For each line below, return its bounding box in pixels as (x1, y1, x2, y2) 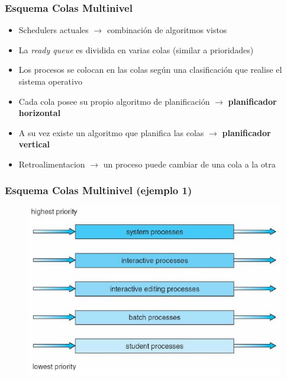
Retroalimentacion (18, 157, 85, 170)
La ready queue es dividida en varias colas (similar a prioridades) (18, 43, 254, 56)
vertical (18, 138, 50, 150)
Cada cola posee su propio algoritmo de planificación (18, 95, 210, 107)
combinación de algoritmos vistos (107, 24, 227, 36)
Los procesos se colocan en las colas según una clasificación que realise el (18, 63, 282, 76)
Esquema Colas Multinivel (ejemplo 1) (5, 183, 192, 198)
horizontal (18, 107, 61, 119)
